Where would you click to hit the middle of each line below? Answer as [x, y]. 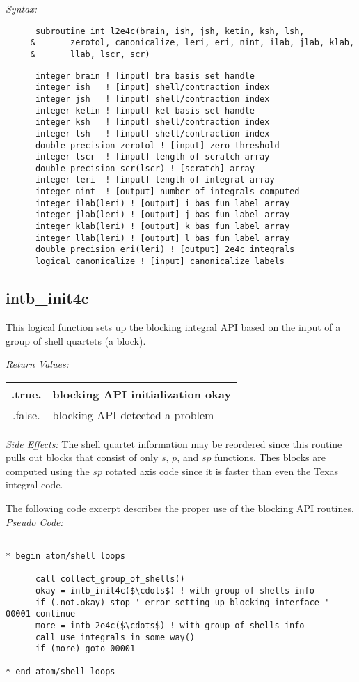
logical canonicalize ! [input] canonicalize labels [160, 262]
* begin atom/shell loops [65, 556]
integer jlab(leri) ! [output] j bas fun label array [162, 215]
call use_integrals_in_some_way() [115, 637]
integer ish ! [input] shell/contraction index [152, 87]
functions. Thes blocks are [270, 457]
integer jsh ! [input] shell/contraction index [152, 99]
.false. [26, 414]
